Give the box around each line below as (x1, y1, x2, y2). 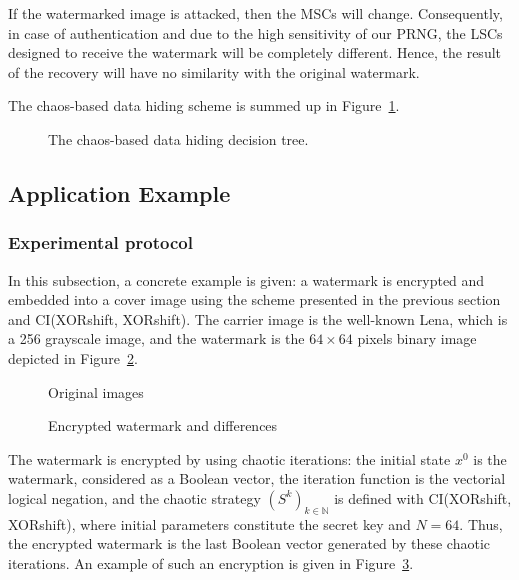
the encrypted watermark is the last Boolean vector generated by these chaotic (8, 533, 491, 554)
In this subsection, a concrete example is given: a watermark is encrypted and (8, 269, 485, 290)
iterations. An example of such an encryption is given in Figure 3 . (8, 552, 414, 573)
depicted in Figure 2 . (8, 347, 138, 368)
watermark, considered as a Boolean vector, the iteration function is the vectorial (8, 468, 506, 489)
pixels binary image (357, 328, 477, 349)
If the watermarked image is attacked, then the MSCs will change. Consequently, (8, 3, 503, 23)
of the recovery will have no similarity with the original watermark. (8, 61, 420, 82)
